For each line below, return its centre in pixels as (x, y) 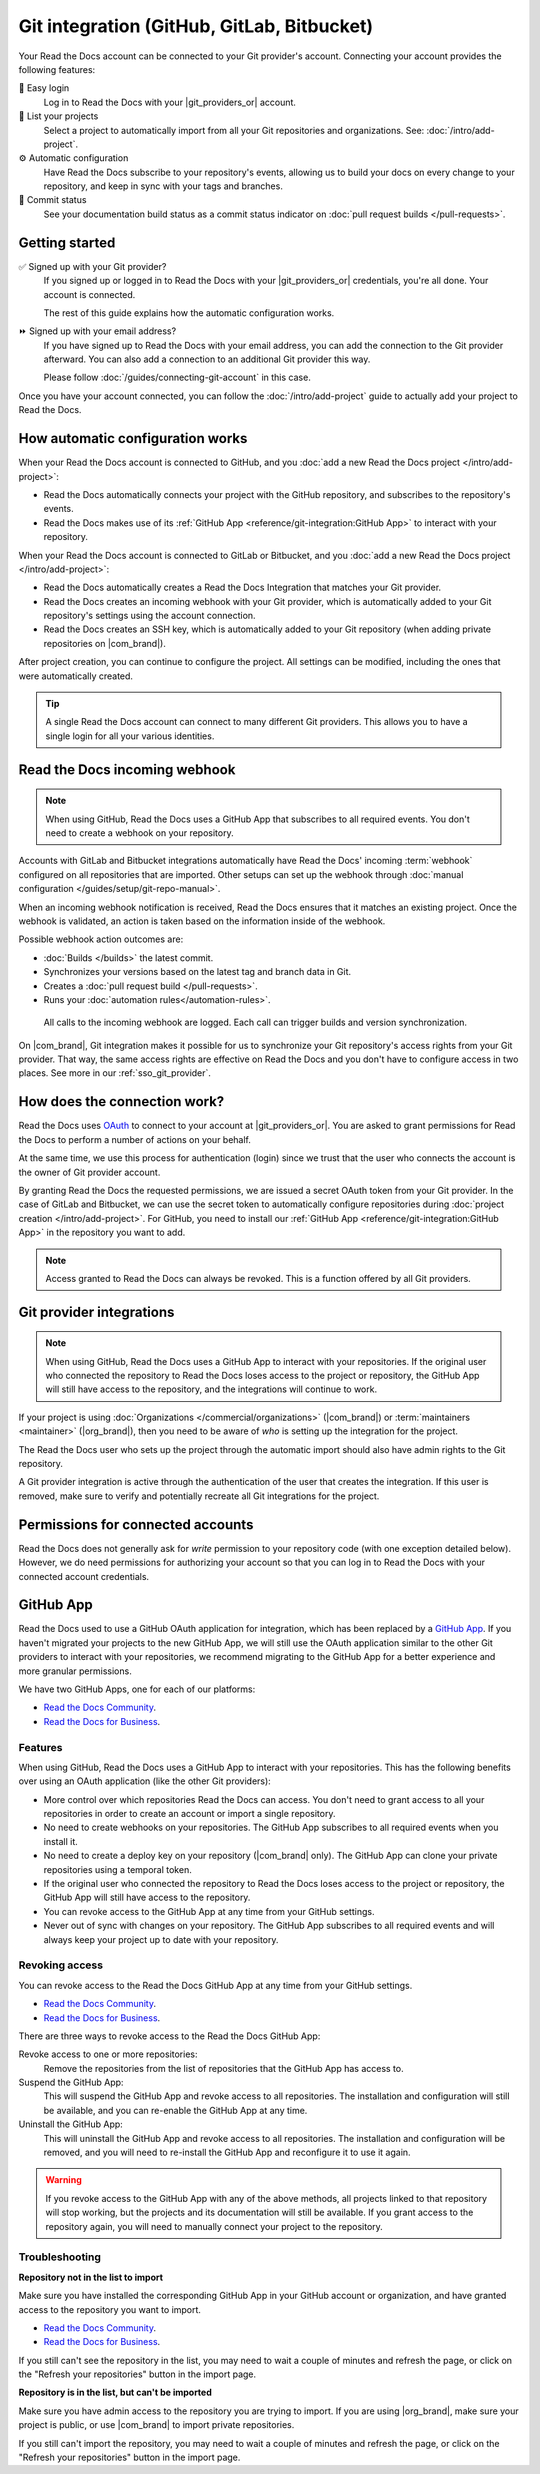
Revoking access (61, 1965)
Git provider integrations (96, 1311)
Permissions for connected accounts (136, 1524)
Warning (63, 2180)
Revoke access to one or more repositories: (108, 2054)
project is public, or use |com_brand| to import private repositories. (156, 2425)
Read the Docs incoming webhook (127, 769)
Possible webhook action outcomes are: (101, 939)
